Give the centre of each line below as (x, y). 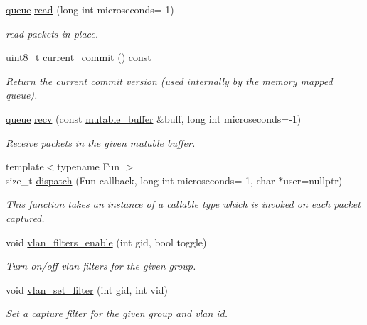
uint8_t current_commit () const (79, 57)
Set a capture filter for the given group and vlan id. (117, 313)
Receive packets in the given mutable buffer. (101, 142)
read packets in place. (52, 33)
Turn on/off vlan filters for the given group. (101, 266)
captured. (25, 217)
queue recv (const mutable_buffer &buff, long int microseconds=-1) (154, 118)
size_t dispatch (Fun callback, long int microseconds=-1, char (140, 180)
